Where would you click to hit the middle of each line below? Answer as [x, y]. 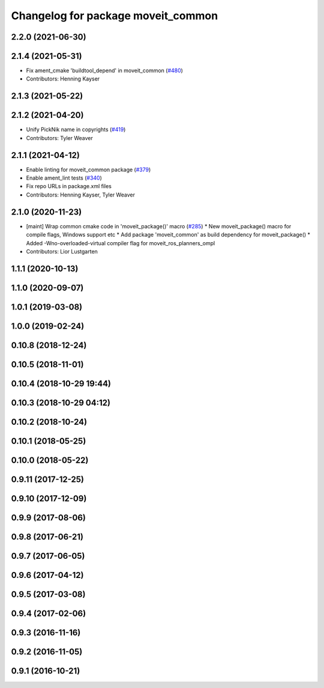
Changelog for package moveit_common [115, 16]
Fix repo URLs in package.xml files [69, 186]
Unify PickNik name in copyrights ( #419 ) [76, 130]
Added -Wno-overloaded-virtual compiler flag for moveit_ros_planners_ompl [121, 243]
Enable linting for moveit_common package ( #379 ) [88, 169]
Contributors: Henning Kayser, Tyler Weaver [80, 195]
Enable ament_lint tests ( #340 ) [64, 178]
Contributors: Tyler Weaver [59, 138]
